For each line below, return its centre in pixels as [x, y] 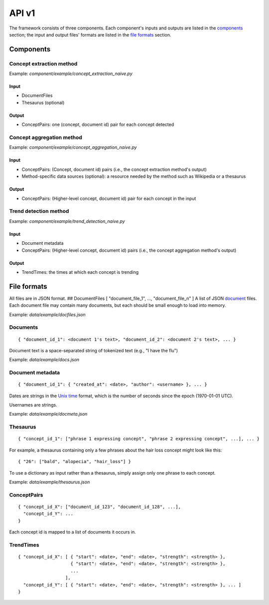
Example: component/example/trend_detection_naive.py [67, 221]
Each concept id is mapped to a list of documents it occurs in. [73, 532]
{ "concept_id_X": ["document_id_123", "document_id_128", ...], [100, 507]
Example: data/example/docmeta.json [48, 414]
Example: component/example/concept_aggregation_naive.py [73, 147]
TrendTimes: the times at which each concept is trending [80, 272]
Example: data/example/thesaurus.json [50, 482]
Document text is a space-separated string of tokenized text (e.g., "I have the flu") [94, 350]
